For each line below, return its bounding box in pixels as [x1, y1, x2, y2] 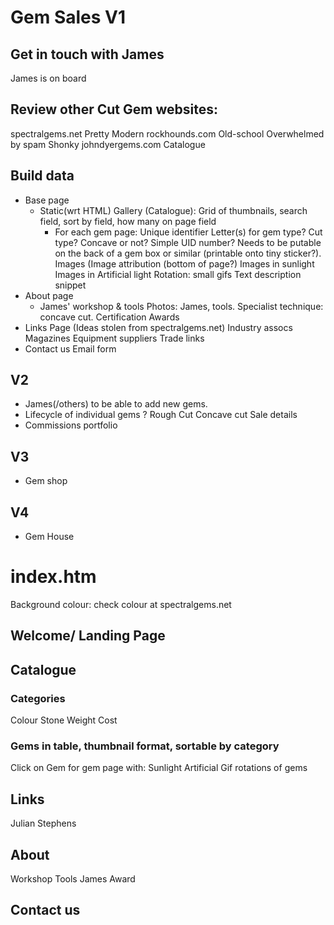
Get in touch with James [10, 46, 165, 63]
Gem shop [24, 475, 68, 487]
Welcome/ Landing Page [10, 627, 166, 645]
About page [24, 289, 74, 301]
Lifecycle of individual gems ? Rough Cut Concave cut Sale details [24, 409, 298, 421]
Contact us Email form [24, 342, 117, 355]
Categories [10, 691, 66, 705]
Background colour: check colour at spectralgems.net [10, 599, 232, 610]
